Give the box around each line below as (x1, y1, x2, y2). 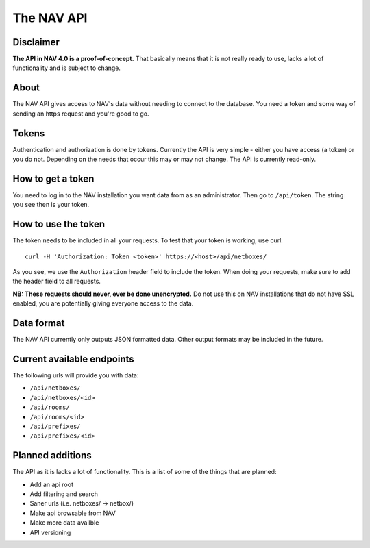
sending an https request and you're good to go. (12, 110, 150, 118)
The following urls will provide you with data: (12, 371, 139, 379)
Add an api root (29, 480, 73, 488)
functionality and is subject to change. (12, 64, 121, 72)
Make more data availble (29, 519, 99, 527)
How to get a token (12, 173, 95, 184)
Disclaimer (12, 36, 60, 48)
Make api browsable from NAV (29, 509, 116, 517)
